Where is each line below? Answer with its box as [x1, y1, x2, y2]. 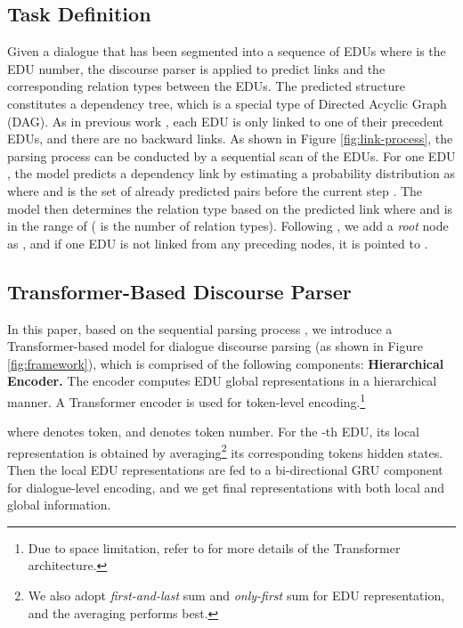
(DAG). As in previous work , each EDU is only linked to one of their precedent [7, 111, 444, 130]
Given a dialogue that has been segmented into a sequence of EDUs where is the [7, 42, 446, 61]
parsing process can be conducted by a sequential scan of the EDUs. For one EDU [7, 146, 456, 165]
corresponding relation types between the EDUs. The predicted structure [7, 77, 405, 95]
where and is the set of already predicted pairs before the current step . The [7, 181, 423, 200]
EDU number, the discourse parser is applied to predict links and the [7, 59, 386, 77]
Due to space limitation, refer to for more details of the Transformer [28, 538, 401, 557]
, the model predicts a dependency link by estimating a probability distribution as [7, 164, 455, 183]
